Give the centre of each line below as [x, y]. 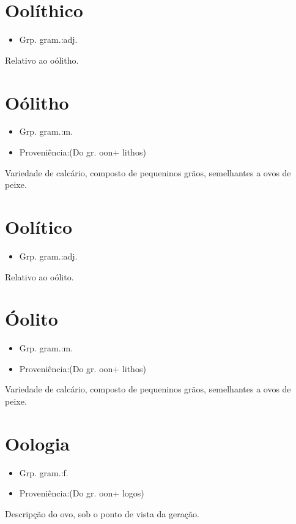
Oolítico [39, 226]
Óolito [31, 319]
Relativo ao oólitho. [42, 60]
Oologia [38, 443]
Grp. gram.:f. [44, 472]
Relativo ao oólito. [39, 276]
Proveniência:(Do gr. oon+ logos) [82, 493]
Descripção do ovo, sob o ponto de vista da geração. [102, 513]
